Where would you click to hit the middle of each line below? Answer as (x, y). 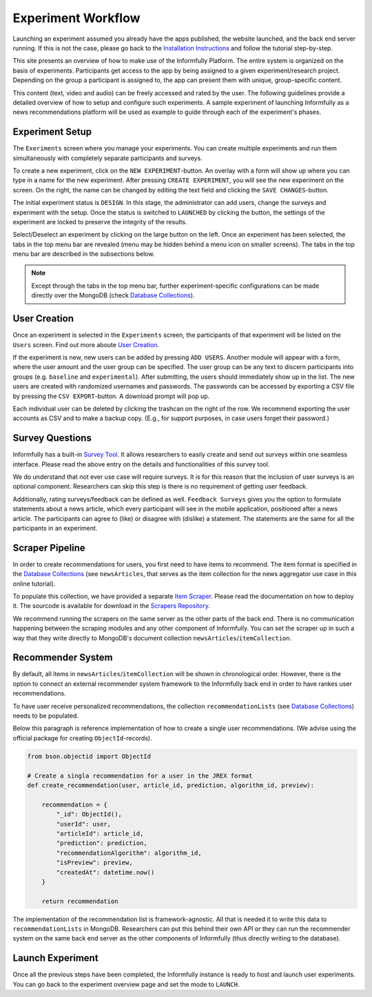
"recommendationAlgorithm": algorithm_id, (129, 853)
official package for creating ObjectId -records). (82, 738)
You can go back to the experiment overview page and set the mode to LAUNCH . (126, 984)
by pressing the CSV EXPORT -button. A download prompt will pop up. (111, 396)
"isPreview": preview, (95, 863)
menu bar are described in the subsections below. (84, 254)
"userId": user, (84, 824)
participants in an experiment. (55, 528)
